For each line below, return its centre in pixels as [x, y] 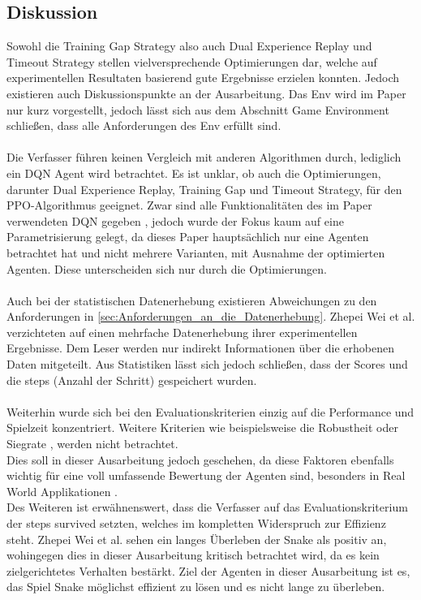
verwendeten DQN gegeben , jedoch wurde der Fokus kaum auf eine [175, 220]
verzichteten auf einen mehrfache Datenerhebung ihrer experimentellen [182, 332]
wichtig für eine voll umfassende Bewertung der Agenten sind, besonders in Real [206, 475]
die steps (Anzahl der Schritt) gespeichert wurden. [132, 380]
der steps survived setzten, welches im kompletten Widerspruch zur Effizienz [196, 523]
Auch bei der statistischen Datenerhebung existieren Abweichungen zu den [192, 300]
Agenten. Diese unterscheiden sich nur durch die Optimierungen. [167, 268]
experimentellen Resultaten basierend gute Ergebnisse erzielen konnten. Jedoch [203, 78]
